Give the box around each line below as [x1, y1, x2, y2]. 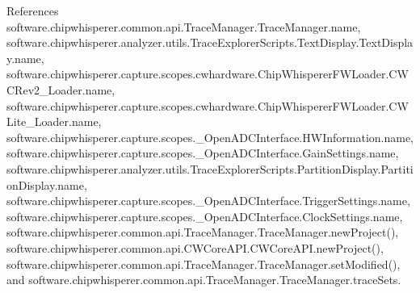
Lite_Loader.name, [6, 113, 102, 130]
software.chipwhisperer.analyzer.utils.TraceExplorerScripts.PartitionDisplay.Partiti [6, 160, 414, 177]
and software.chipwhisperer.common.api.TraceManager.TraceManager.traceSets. [6, 271, 401, 288]
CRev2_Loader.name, [6, 81, 115, 98]
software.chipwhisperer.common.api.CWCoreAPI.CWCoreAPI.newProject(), [6, 239, 384, 256]
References [6, 2, 59, 19]
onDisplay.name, [6, 176, 87, 193]
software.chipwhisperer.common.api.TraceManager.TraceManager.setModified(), [6, 255, 401, 272]
